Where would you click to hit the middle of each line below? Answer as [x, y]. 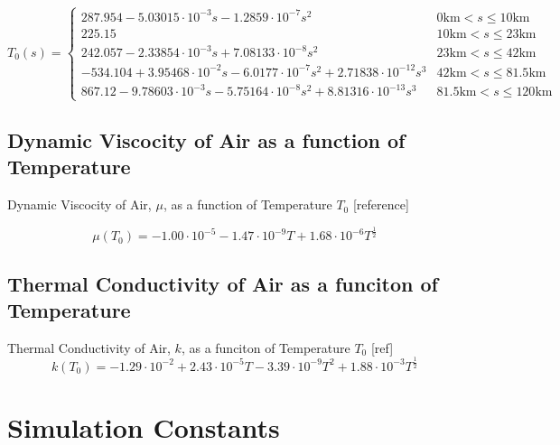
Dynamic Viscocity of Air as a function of [206, 140]
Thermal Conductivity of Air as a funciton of [223, 283]
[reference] [381, 204]
